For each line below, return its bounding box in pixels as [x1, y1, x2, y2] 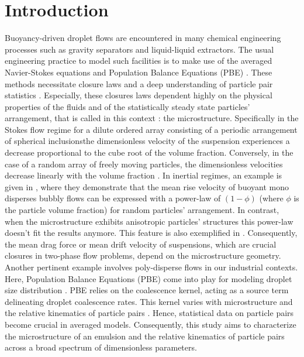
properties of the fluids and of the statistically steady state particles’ [5, 100, 250, 112]
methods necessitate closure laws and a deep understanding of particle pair [5, 77, 273, 90]
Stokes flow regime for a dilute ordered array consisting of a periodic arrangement [5, 123, 298, 135]
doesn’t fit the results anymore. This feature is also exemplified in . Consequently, [5, 226, 298, 239]
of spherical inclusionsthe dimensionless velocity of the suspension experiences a [5, 135, 290, 147]
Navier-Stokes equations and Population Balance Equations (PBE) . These [5, 66, 272, 78]
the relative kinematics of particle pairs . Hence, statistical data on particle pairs [5, 307, 294, 319]
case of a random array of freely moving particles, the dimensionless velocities [5, 157, 283, 170]
